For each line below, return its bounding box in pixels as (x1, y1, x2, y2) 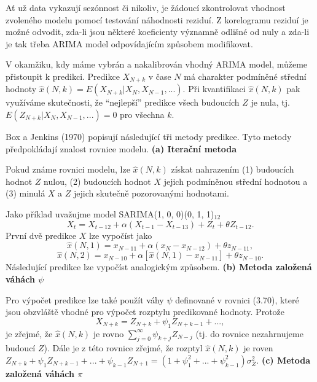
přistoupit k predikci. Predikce (6, 69, 120, 82)
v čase (148, 69, 171, 82)
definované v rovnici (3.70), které (175, 293, 299, 306)
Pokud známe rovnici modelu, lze (6, 163, 130, 176)
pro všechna (120, 108, 165, 121)
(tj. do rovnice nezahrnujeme (195, 327, 303, 340)
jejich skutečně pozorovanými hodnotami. (73, 187, 229, 200)
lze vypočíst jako (88, 228, 152, 241)
